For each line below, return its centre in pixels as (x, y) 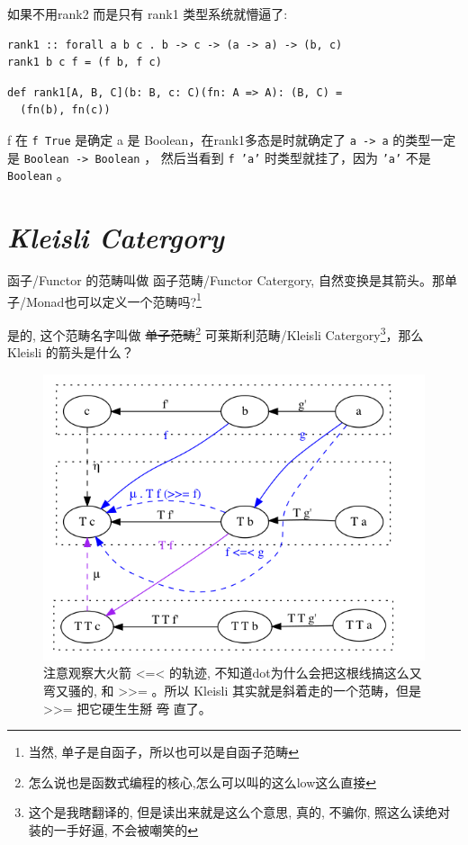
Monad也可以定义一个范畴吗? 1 (113, 300)
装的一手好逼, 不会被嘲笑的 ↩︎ (113, 829)
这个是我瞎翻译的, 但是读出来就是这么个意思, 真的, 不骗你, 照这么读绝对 (239, 812)
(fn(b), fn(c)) (65, 110)
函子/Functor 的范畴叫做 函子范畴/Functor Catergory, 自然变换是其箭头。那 (226, 280)
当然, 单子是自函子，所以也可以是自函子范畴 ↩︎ (164, 752)
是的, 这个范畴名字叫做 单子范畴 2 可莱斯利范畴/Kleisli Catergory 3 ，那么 (216, 333)
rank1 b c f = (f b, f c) (85, 63)
